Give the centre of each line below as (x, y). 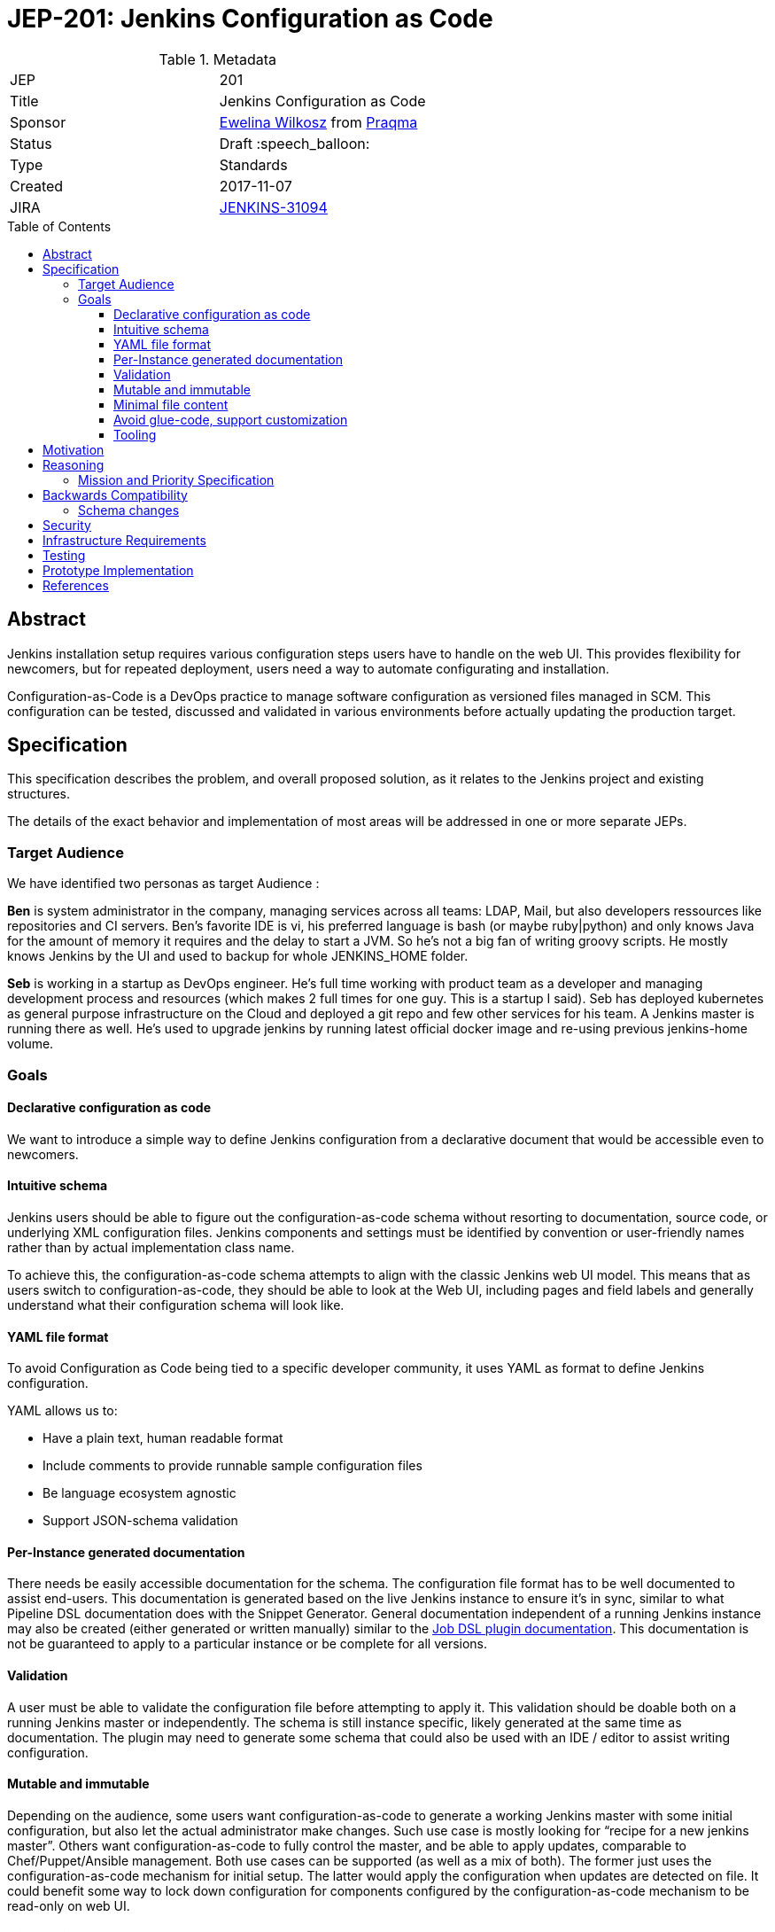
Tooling (135, 434)
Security (67, 525)
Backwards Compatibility (115, 495)
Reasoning (74, 464)
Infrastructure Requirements (124, 540)
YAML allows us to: (62, 1411)
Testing (64, 555)
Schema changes (129, 510)
